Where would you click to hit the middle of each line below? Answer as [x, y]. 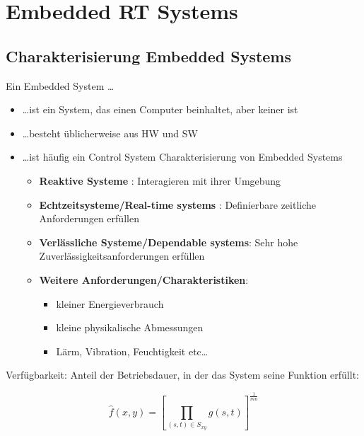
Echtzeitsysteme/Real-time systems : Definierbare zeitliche [178, 204]
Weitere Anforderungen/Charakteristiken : [144, 279]
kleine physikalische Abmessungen [130, 327]
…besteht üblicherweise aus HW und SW [110, 133]
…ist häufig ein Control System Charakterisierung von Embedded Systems [182, 157]
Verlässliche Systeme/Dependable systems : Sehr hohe [169, 242]
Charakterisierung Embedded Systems [149, 56]
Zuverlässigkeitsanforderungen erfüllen [122, 256]
